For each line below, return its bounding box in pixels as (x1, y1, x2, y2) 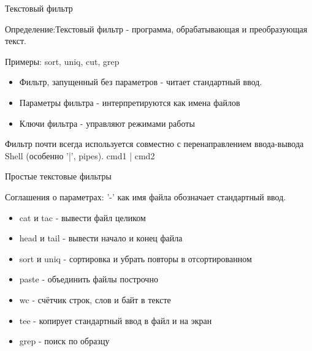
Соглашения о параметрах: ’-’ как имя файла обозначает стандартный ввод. (5, 190, 286, 203)
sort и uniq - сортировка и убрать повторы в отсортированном (19, 252, 252, 265)
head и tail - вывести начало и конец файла (19, 232, 183, 244)
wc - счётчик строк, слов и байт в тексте (19, 293, 171, 306)
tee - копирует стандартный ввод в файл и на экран (19, 314, 212, 326)
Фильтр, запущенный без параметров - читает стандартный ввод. (19, 75, 262, 88)
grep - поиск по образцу (19, 334, 110, 347)
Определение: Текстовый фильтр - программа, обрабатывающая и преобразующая (5, 22, 308, 35)
